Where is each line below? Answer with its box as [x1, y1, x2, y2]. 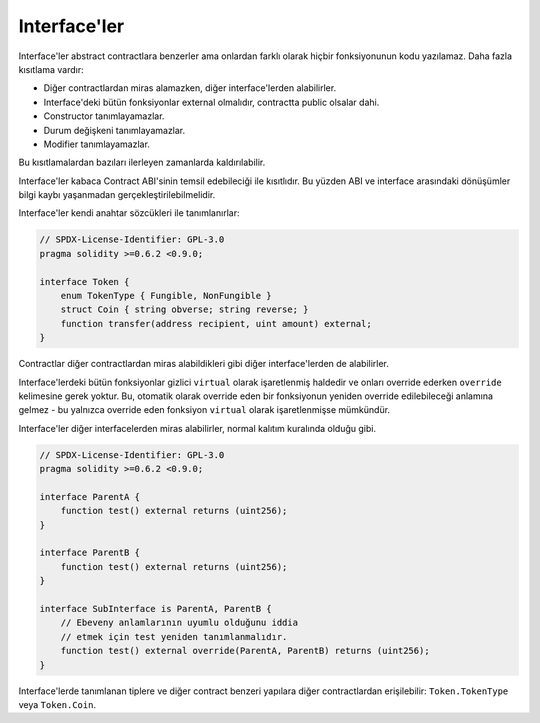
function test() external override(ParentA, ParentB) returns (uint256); [60, 645, 430, 657]
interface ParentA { [39, 491, 140, 502]
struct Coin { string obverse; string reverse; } [60, 304, 309, 315]
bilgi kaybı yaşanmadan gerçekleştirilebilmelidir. [18, 189, 216, 201]
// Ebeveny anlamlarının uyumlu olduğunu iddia [60, 617, 299, 629]
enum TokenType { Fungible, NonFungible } [60, 290, 272, 301]
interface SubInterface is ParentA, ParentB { [39, 603, 272, 614]
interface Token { [39, 276, 130, 287]
